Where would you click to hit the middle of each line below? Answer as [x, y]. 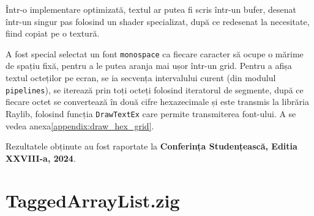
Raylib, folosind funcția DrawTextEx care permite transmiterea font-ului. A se [151, 113]
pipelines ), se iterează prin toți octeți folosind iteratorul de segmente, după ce [155, 89]
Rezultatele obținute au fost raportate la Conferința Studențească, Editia [151, 146]
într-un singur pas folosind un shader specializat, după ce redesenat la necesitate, [158, 21]
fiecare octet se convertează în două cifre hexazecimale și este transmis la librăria [157, 102]
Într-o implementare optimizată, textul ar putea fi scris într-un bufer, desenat [151, 9]
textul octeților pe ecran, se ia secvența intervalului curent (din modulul [141, 78]
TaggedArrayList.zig [93, 200]
